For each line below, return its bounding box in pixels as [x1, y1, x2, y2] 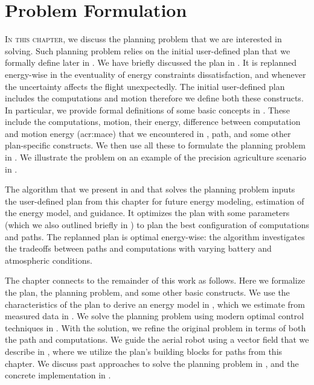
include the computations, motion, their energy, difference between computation [5, 115, 301, 128]
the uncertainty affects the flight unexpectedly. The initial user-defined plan [5, 80, 285, 92]
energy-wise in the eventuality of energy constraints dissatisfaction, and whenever [5, 68, 306, 80]
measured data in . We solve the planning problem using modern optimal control [5, 310, 304, 322]
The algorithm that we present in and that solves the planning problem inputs [5, 183, 295, 196]
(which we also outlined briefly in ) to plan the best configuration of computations [5, 218, 309, 231]
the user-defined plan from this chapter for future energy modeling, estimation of [5, 194, 304, 207]
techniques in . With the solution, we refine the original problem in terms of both [5, 321, 306, 334]
